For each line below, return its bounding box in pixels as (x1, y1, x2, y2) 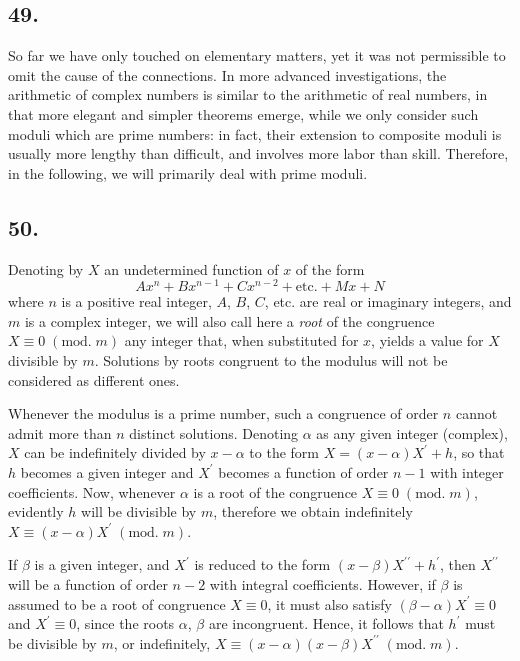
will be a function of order (8, 573, 168, 594)
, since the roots (76, 613, 175, 634)
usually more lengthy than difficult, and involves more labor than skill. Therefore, (8, 143, 509, 164)
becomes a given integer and (20, 461, 194, 482)
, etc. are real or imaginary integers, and (264, 291, 512, 312)
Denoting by (8, 258, 84, 279)
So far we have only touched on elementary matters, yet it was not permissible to (8, 45, 506, 66)
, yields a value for (371, 330, 484, 351)
